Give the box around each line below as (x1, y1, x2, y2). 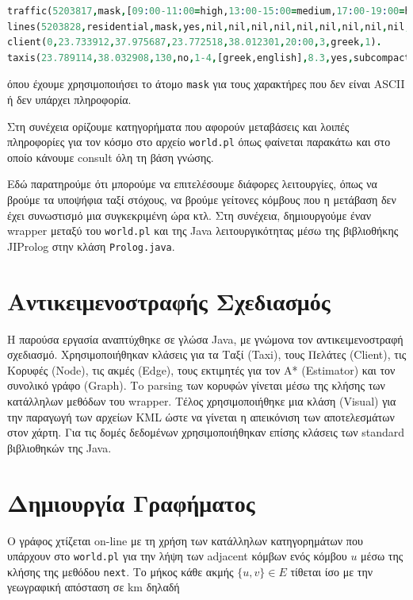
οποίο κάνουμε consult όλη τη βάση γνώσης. (7, 148, 214, 165)
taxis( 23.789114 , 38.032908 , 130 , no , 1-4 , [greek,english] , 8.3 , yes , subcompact (7, 52, 411, 63)
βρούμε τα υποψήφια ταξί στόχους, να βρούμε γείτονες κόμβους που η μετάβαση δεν (7, 191, 396, 208)
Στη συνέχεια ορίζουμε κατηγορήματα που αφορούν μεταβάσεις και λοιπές (7, 117, 350, 134)
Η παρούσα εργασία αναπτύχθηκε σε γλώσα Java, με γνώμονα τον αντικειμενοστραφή (7, 330, 403, 347)
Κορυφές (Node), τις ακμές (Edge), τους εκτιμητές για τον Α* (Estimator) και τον (7, 361, 396, 378)
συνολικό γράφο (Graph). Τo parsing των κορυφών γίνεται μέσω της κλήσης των (7, 377, 385, 394)
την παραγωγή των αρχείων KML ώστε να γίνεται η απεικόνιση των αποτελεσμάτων (7, 408, 395, 425)
